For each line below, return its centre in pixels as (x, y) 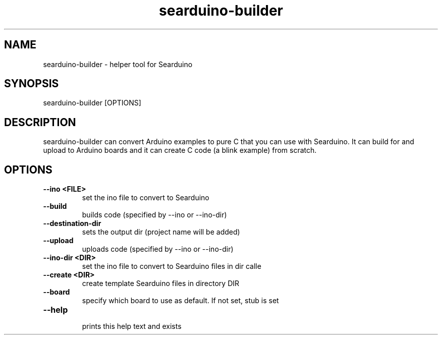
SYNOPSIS (32, 84)
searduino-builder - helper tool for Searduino (118, 64)
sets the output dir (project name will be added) (161, 232)
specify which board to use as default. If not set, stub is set (180, 301)
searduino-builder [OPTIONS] (92, 103)
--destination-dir (72, 223)
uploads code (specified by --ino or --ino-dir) (158, 249)
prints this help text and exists (132, 326)
